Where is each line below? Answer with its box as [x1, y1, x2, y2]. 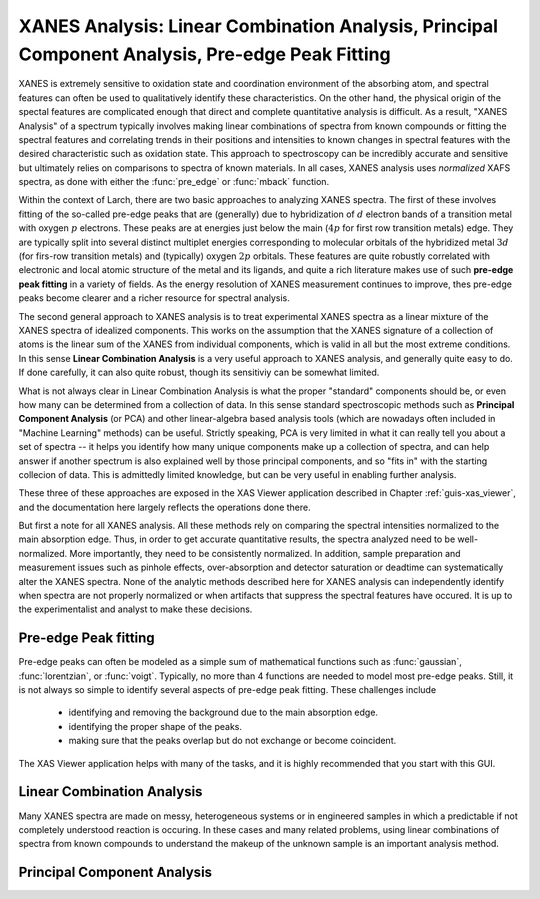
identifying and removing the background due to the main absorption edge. [68, 706, 379, 719]
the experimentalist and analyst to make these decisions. [18, 603, 253, 615]
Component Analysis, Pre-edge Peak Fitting [18, 43, 391, 65]
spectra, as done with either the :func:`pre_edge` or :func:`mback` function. [18, 176, 330, 188]
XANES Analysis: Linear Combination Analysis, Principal [18, 15, 499, 37]
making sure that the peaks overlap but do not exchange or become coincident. [68, 735, 397, 747]
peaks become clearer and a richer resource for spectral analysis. [18, 292, 290, 304]
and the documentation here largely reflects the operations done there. [18, 501, 311, 513]
